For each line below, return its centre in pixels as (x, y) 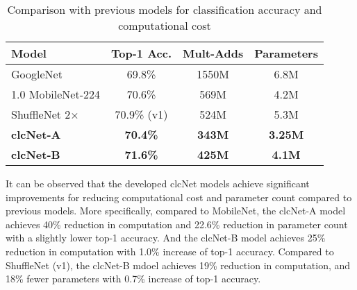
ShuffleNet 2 (41, 114)
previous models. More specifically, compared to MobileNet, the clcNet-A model (176, 211)
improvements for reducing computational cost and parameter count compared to (179, 197)
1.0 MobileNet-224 (56, 94)
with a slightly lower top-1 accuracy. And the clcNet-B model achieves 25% (166, 238)
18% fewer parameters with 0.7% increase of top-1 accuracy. (133, 279)
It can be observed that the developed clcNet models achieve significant (158, 183)
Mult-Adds (213, 53)
